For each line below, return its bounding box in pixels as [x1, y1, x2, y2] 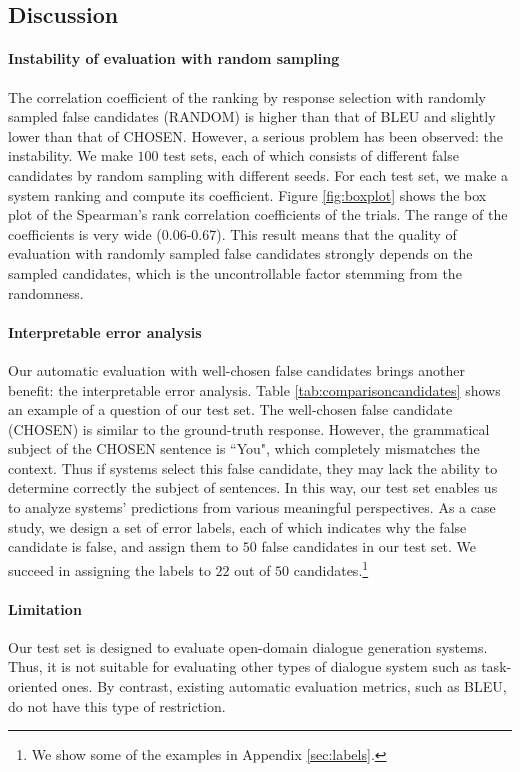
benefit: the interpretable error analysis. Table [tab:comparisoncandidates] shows [8, 379, 501, 400]
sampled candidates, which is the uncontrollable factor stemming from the [8, 262, 462, 283]
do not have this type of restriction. [8, 695, 226, 716]
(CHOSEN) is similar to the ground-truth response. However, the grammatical [8, 418, 490, 439]
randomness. [8, 282, 84, 303]
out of [234, 559, 271, 580]
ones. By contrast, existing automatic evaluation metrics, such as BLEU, [62, 676, 507, 697]
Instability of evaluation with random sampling [8, 48, 340, 69]
